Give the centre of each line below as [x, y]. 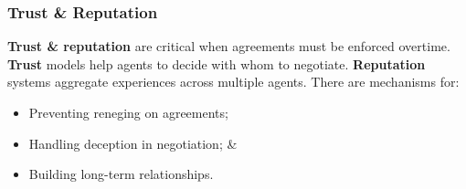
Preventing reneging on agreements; [128, 112]
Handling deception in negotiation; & [133, 143]
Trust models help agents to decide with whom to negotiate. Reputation [217, 63]
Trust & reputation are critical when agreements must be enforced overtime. [229, 46]
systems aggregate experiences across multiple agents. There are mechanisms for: [233, 82]
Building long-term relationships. [121, 174]
